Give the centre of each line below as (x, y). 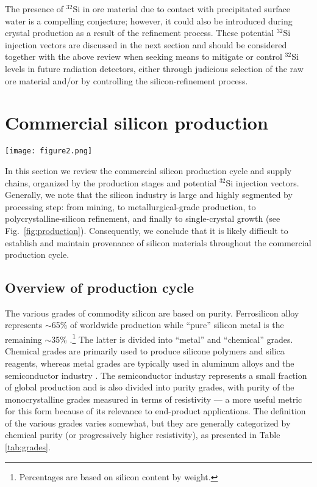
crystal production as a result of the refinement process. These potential (140, 33)
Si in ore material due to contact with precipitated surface (181, 9)
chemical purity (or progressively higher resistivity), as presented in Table (143, 435)
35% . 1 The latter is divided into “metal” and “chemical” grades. (172, 338)
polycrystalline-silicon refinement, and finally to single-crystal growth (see (143, 218)
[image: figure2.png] (49, 151)
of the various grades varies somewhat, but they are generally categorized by (148, 423)
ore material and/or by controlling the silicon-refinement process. (126, 80)
